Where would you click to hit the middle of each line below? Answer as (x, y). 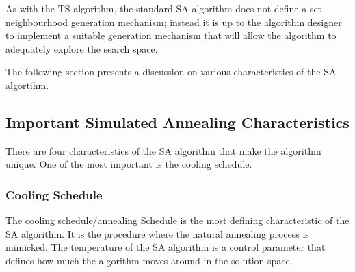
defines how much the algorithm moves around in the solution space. (149, 260)
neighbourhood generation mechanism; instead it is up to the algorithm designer (174, 22)
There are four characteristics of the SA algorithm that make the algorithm (163, 150)
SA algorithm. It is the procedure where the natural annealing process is (157, 233)
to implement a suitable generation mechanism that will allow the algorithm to (171, 35)
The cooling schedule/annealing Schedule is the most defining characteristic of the (177, 220)
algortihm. (27, 85)
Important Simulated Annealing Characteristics (177, 122)
